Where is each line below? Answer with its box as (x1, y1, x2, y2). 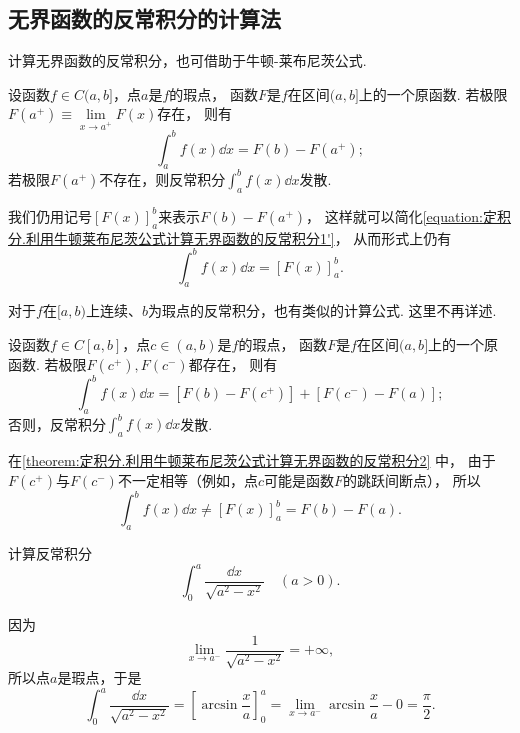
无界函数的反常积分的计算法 (8, 3, 281, 34)
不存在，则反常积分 (99, 168, 226, 189)
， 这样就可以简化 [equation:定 (306, 205, 498, 226)
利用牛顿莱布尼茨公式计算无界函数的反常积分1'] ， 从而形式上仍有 (25, 227, 452, 248)
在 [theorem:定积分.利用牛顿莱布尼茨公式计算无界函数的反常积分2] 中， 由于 (8, 450, 496, 471)
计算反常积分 (8, 543, 92, 564)
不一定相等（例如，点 (117, 469, 258, 490)
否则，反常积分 (8, 413, 106, 434)
